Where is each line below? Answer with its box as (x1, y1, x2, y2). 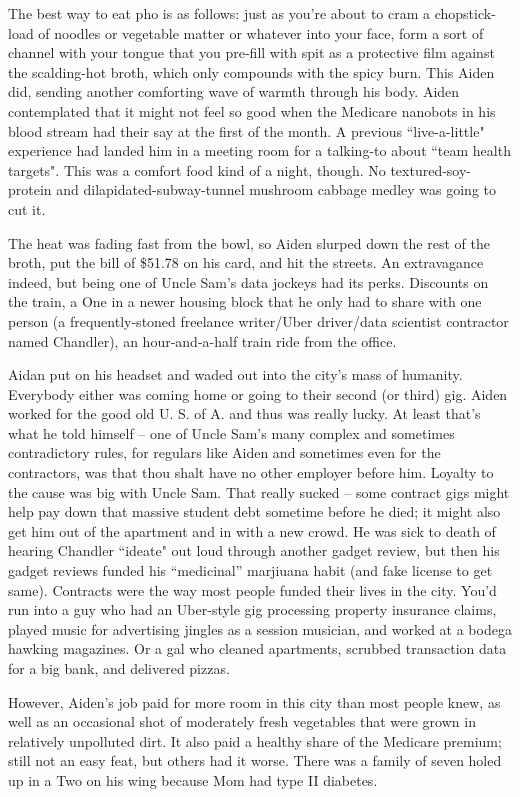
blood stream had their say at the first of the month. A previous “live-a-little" (8, 120, 485, 141)
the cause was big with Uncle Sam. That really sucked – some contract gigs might (8, 481, 510, 502)
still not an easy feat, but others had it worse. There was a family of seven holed (8, 750, 502, 771)
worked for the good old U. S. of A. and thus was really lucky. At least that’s (8, 403, 481, 424)
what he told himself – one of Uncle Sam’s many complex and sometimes (8, 422, 455, 443)
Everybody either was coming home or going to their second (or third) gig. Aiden (8, 383, 508, 404)
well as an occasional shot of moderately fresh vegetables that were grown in (8, 711, 476, 732)
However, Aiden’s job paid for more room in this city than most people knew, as (8, 691, 501, 712)
